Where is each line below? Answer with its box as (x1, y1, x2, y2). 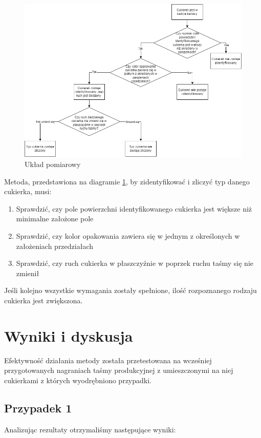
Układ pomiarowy (25, 159, 81, 170)
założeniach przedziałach (16, 240, 94, 251)
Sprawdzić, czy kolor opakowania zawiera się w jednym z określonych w (16, 231, 240, 241)
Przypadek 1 (4, 400, 72, 415)
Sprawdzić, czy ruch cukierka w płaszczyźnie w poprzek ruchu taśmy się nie (16, 258, 253, 268)
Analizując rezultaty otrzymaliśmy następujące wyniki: (4, 424, 176, 434)
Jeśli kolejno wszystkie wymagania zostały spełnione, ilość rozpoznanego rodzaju (4, 285, 257, 296)
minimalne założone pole (16, 213, 94, 224)
